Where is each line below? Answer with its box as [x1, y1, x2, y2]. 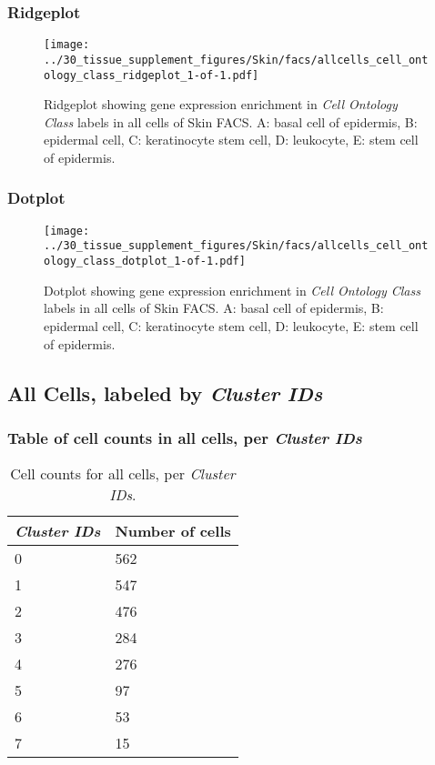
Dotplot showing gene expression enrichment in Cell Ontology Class [44, 280, 420, 299]
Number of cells [115, 520, 231, 542]
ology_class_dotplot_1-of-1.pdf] [44, 255, 246, 268]
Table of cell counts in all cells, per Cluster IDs [7, 426, 362, 448]
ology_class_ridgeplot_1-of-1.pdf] [44, 68, 259, 82]
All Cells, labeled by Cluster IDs [7, 378, 323, 407]
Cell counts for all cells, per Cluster [10, 463, 236, 485]
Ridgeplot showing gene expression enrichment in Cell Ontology [44, 95, 398, 114]
